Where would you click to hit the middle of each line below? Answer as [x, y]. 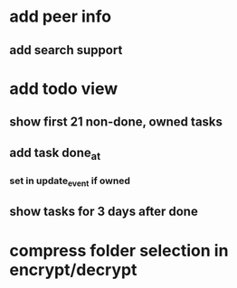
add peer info [60, 17]
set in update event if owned [70, 181]
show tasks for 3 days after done [104, 212]
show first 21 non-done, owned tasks [116, 122]
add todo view [64, 88]
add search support [66, 50]
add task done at [55, 153]
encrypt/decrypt [73, 269]
